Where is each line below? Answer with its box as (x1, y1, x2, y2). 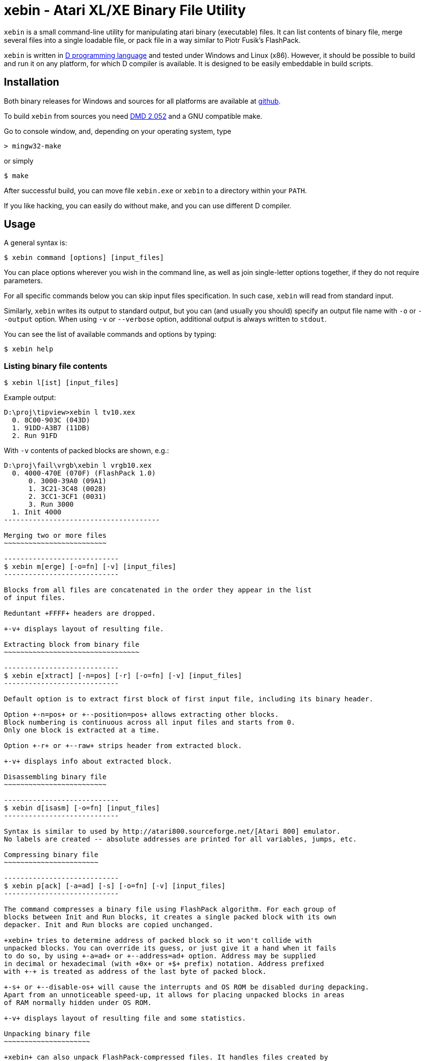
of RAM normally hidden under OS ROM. (4, 999, 152, 1007)
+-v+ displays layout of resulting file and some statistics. (4, 1014, 246, 1023)
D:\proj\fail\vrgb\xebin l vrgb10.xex (4, 461, 152, 470)
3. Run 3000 (28, 500, 74, 509)
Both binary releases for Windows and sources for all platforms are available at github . (4, 96, 281, 105)
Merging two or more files (4, 531, 107, 540)
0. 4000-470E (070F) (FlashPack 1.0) (12, 469, 156, 477)
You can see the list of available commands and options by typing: (4, 330, 217, 339)
